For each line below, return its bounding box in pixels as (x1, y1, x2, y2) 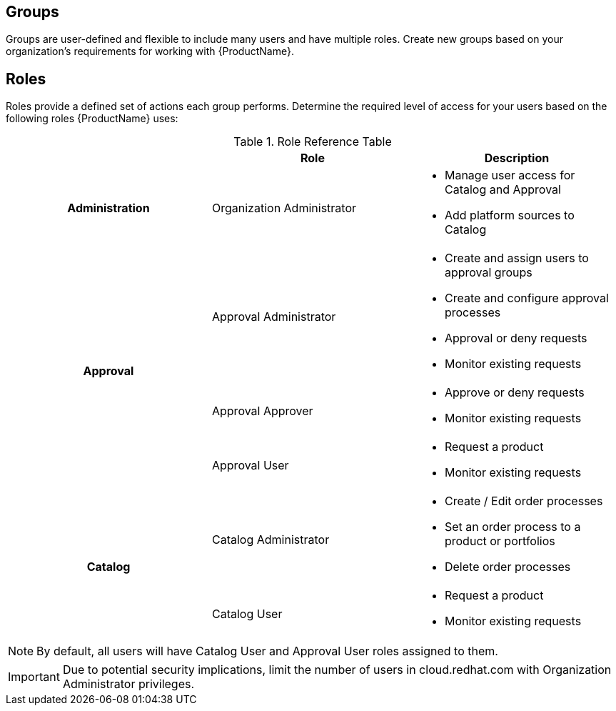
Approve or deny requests (444, 385, 585, 400)
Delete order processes (444, 560, 571, 575)
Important (8, 670, 60, 685)
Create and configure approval (444, 291, 609, 306)
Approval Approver (211, 404, 313, 419)
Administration (67, 201, 150, 216)
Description (484, 151, 550, 166)
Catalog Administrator (211, 532, 330, 547)
